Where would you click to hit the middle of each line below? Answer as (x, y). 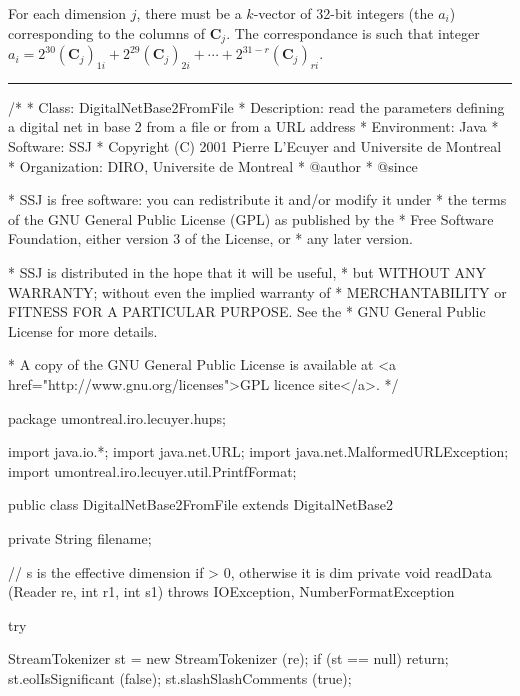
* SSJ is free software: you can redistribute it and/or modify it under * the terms (257, 199)
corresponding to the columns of (107, 32)
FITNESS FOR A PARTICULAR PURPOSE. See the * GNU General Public (247, 311)
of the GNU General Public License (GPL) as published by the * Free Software (251, 218)
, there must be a (189, 13)
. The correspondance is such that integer (353, 32)
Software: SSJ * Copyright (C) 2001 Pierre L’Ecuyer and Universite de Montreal (255, 146)
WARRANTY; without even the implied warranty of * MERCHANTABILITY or (257, 291)
